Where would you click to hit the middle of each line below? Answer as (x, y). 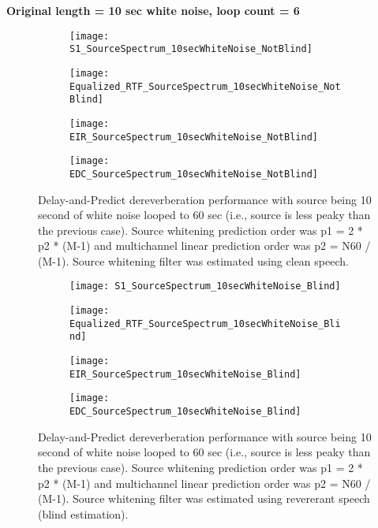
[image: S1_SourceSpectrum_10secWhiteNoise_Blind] (205, 286)
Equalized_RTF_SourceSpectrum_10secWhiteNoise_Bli (205, 323)
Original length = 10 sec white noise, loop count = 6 (153, 10)
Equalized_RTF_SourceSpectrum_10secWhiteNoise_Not (205, 86)
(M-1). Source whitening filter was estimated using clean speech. (193, 260)
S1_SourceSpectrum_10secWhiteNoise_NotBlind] (191, 49)
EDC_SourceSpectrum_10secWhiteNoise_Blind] (185, 412)
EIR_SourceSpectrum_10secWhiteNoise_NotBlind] (194, 137)
